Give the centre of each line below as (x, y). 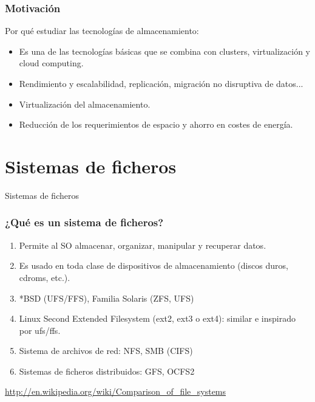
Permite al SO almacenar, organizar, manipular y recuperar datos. (143, 245)
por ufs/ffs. (40, 330)
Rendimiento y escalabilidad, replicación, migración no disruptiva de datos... (161, 83)
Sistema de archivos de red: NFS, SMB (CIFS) (106, 351)
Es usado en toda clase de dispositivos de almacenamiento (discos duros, (154, 265)
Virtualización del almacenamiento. (85, 104)
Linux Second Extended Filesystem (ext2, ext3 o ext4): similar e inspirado (157, 318)
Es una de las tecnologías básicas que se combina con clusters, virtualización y (164, 51)
